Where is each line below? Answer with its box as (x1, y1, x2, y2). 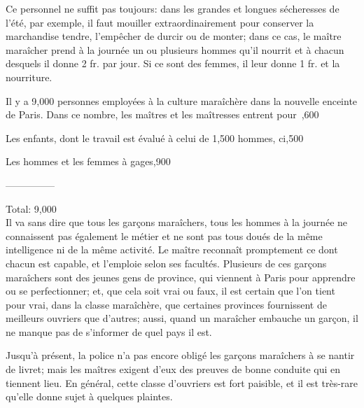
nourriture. (6, 69, 52, 84)
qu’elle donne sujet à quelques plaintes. (6, 389, 173, 404)
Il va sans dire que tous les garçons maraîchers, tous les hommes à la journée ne (6, 215, 348, 230)
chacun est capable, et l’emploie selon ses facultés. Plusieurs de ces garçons (6, 255, 327, 270)
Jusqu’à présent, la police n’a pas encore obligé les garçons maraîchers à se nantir (6, 348, 355, 363)
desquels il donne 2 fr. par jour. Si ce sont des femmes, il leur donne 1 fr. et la (6, 56, 340, 71)
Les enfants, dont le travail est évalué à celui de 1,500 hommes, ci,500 (6, 130, 304, 145)
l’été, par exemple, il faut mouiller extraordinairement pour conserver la (6, 15, 314, 29)
